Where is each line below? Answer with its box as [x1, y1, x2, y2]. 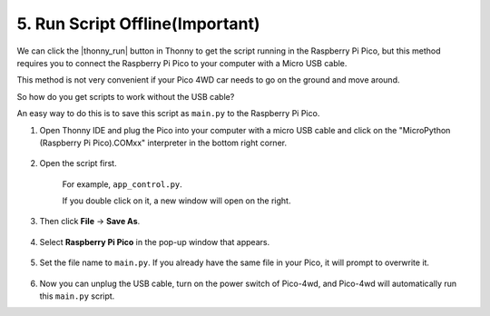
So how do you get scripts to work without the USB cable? [16, 91, 235, 102]
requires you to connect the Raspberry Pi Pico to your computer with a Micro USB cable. [16, 57, 348, 68]
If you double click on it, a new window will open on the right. [62, 195, 291, 206]
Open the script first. [39, 158, 117, 169]
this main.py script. [39, 291, 115, 301]
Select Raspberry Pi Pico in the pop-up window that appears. [39, 236, 270, 247]
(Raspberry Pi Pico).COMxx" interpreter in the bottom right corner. [39, 137, 288, 148]
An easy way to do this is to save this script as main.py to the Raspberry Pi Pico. [16, 108, 320, 119]
